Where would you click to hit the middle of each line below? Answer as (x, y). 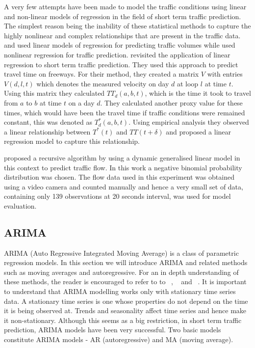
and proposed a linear (199, 131)
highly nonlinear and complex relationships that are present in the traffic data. (122, 35)
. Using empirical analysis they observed (189, 122)
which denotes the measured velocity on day (103, 83)
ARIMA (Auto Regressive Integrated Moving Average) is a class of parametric (121, 253)
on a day (81, 102)
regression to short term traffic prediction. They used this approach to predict (121, 64)
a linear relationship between (47, 131)
